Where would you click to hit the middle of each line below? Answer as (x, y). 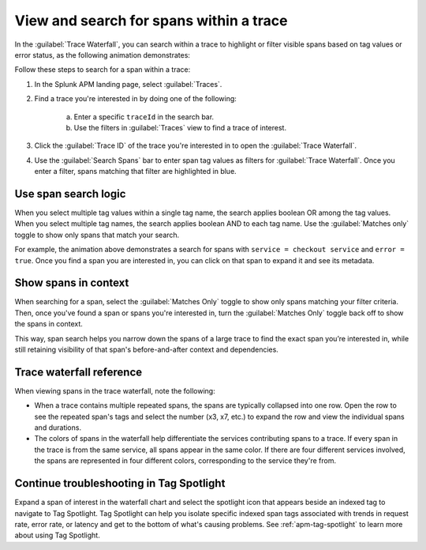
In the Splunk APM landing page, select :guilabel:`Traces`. (128, 84)
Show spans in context (72, 283)
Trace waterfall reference (78, 372)
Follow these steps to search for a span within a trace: (103, 70)
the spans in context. (49, 324)
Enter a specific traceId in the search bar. (144, 117)
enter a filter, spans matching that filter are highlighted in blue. (135, 171)
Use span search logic (70, 194)
